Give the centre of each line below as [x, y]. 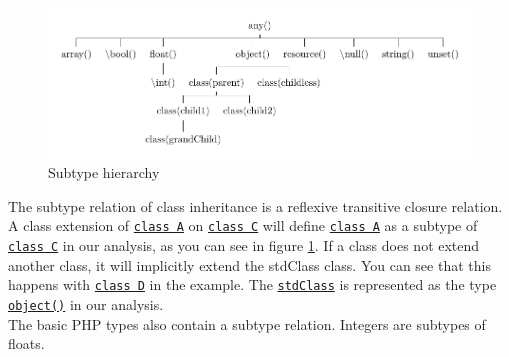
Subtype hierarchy [104, 172]
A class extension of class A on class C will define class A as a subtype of [243, 225]
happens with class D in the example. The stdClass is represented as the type [252, 284]
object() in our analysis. [86, 303]
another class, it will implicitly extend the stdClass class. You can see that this [249, 264]
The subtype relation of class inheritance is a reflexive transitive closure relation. [255, 205]
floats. [26, 343]
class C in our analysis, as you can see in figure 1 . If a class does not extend [244, 244]
